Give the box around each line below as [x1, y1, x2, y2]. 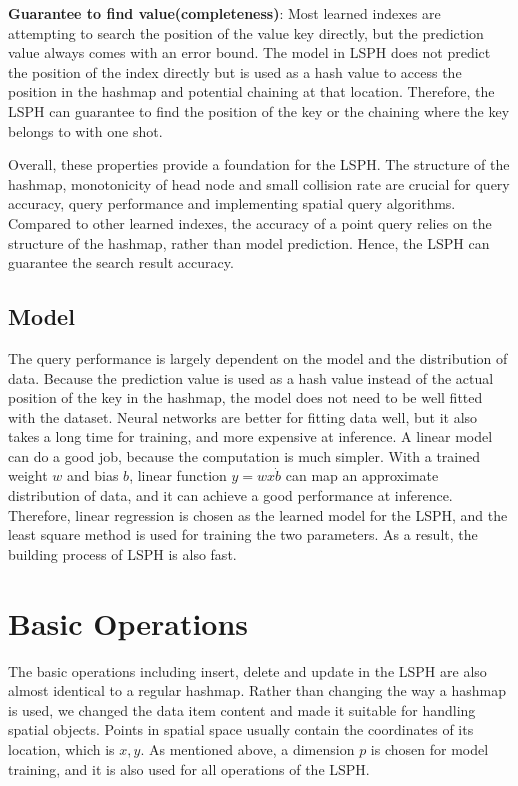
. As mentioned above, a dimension [140, 738, 355, 759]
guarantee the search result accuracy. [8, 252, 234, 273]
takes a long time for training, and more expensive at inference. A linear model [8, 426, 493, 447]
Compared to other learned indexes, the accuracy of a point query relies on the [8, 212, 492, 233]
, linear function [129, 465, 227, 486]
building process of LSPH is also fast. [8, 543, 237, 564]
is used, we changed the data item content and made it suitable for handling [8, 699, 476, 720]
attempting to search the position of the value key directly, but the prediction [8, 22, 484, 43]
